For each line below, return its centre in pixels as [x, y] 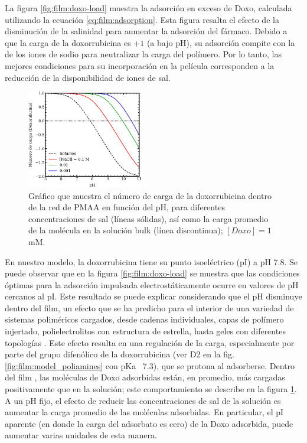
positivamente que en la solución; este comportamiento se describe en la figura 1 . [151, 389]
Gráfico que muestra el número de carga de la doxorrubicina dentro [150, 195]
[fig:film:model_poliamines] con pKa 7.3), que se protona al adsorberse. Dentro [150, 365]
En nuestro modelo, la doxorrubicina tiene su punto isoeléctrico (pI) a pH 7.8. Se [151, 261]
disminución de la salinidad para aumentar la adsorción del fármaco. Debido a [146, 31]
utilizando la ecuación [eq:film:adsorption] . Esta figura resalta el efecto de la [142, 19]
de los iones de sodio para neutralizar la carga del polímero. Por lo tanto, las [143, 54]
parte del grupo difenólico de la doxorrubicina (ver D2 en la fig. [120, 354]
